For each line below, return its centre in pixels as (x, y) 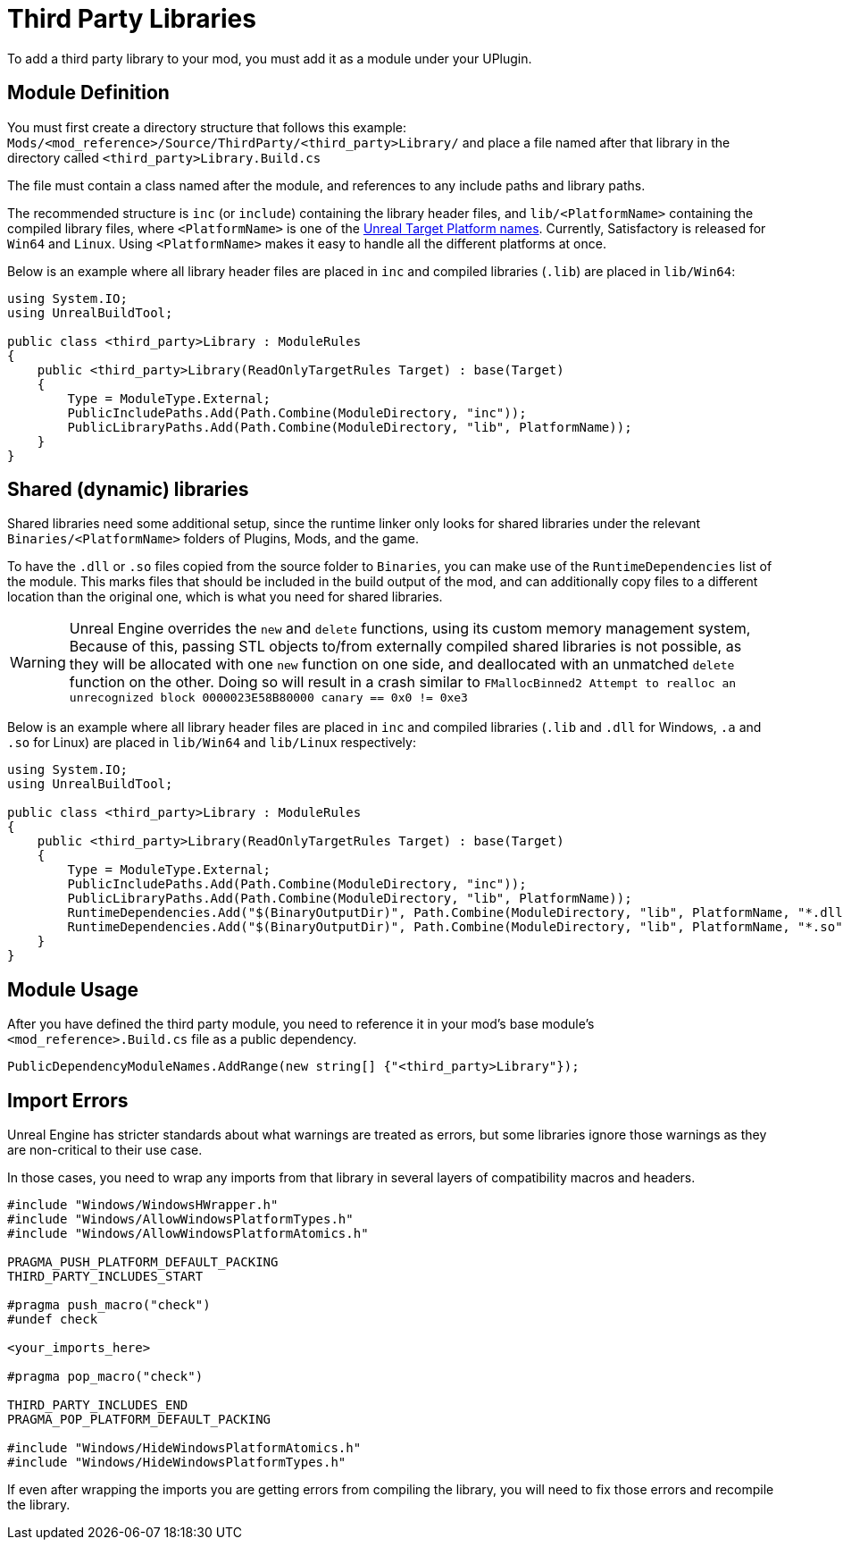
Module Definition (88, 93)
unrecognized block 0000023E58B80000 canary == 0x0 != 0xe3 (268, 698)
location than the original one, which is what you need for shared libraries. (225, 597)
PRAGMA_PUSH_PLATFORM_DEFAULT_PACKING (143, 1262)
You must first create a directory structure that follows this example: (207, 127)
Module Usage (73, 989)
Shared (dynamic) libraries (128, 490)
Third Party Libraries (132, 19)
